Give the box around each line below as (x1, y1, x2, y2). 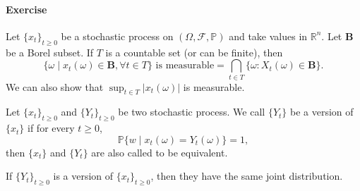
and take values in (229, 28, 308, 43)
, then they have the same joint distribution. (150, 168, 343, 183)
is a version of (53, 168, 114, 183)
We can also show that (6, 79, 104, 94)
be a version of (290, 104, 354, 119)
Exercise (6, 1, 47, 16)
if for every (28, 121, 75, 135)
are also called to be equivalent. (91, 144, 228, 159)
